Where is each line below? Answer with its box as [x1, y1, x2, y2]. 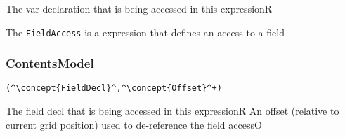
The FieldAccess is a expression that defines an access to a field [6, 24, 285, 39]
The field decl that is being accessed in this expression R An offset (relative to [6, 103, 339, 118]
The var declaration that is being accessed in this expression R [6, 1, 273, 15]
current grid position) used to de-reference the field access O [6, 117, 262, 131]
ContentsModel [6, 55, 94, 72]
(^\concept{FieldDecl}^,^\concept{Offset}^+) [6, 83, 222, 94]
